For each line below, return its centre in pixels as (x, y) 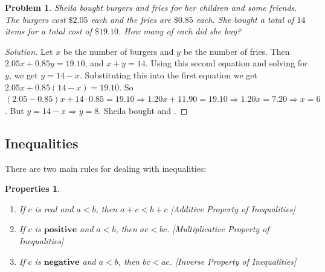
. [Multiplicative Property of (218, 229)
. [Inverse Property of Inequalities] (233, 261)
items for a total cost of (49, 31)
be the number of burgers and (118, 51)
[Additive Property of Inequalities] (233, 208)
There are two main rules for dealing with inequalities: (106, 168)
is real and (54, 208)
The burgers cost (35, 19)
